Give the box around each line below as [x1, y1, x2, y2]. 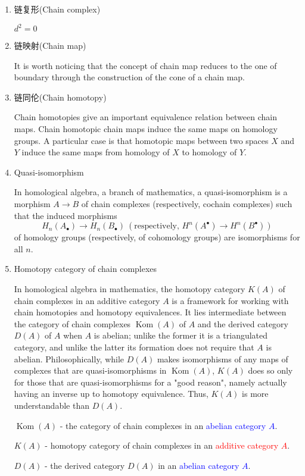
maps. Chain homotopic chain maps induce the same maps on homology [14, 123, 278, 135]
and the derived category [197, 317, 288, 330]
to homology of [182, 146, 237, 158]
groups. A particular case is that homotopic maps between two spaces [14, 134, 269, 146]
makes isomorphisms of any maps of [157, 352, 288, 365]
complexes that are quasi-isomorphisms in [14, 364, 167, 377]
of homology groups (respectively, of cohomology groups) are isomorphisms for [14, 231, 300, 243]
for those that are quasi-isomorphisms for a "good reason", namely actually [14, 375, 287, 388]
